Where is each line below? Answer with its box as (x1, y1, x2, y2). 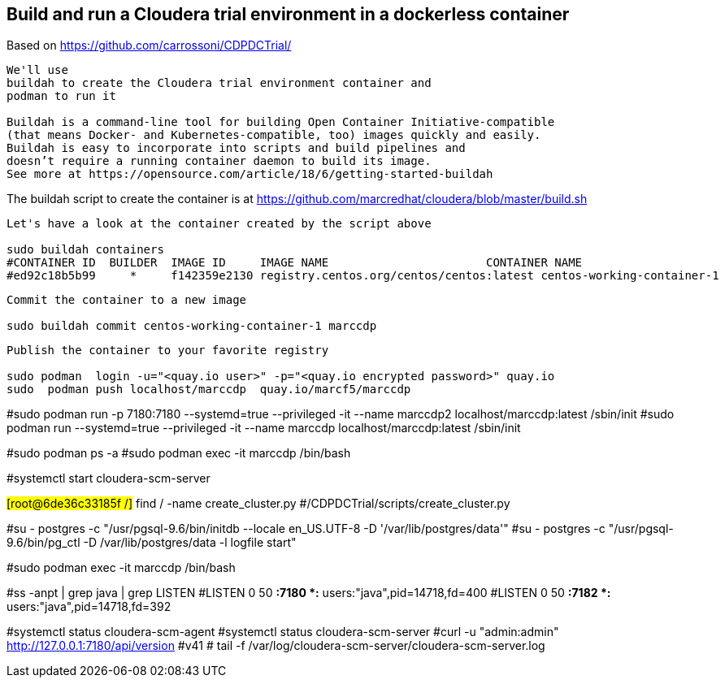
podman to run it (7, 89, 116, 103)
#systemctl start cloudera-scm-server (7, 471, 211, 486)
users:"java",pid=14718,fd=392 (7, 600, 171, 614)
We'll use (7, 63, 68, 77)
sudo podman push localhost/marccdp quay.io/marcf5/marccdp (7, 383, 411, 396)
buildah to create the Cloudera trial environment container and (7, 76, 432, 90)
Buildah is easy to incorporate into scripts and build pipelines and (7, 141, 466, 155)
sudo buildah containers (7, 243, 164, 257)
